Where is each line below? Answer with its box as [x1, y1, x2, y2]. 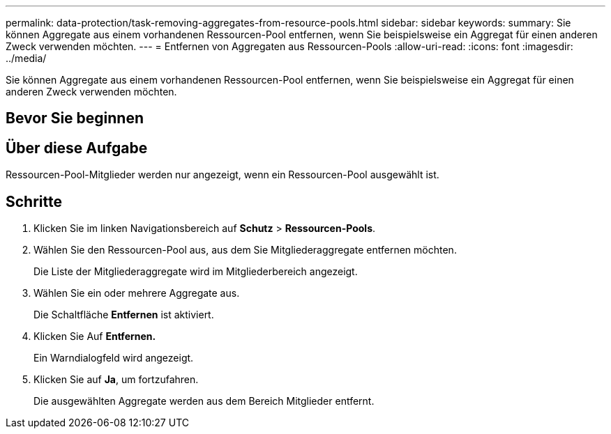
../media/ [6, 52, 47, 64]
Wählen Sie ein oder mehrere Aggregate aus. [33, 287, 240, 300]
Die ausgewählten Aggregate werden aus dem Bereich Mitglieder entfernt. [33, 395, 375, 408]
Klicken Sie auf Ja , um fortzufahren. [33, 373, 199, 386]
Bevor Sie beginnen [6, 109, 144, 127]
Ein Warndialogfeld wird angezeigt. [33, 352, 194, 364]
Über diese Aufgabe [6, 139, 148, 157]
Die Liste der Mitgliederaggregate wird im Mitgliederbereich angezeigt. [33, 265, 358, 278]
